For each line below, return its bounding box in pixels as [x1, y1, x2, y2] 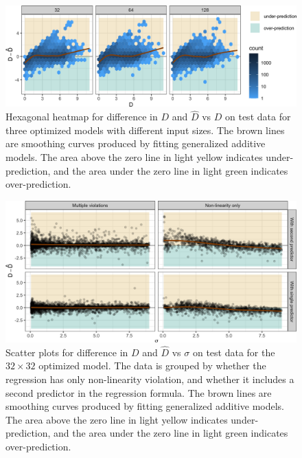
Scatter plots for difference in [5, 345, 128, 359]
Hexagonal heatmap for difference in [5, 109, 158, 124]
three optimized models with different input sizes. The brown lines [5, 122, 285, 137]
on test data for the [192, 345, 275, 359]
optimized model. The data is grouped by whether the [38, 358, 266, 373]
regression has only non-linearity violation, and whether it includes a [5, 371, 294, 386]
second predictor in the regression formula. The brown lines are [5, 385, 272, 400]
